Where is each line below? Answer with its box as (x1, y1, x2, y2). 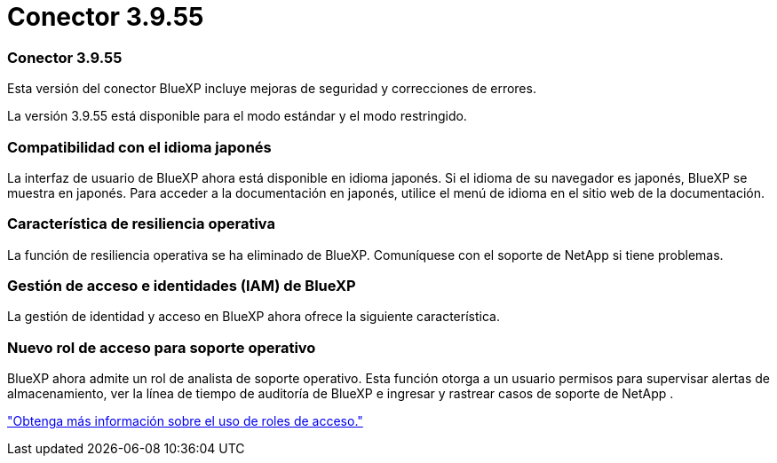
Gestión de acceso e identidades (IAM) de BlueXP (7, 277, 356, 294)
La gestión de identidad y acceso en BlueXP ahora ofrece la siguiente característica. (7, 309, 500, 325)
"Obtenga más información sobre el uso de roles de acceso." (7, 413, 363, 429)
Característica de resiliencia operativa (7, 215, 276, 233)
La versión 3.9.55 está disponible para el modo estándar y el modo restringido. (7, 108, 467, 124)
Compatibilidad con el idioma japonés (7, 137, 272, 156)
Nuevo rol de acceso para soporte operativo (7, 338, 316, 357)
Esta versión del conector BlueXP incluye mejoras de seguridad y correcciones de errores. (7, 81, 536, 97)
